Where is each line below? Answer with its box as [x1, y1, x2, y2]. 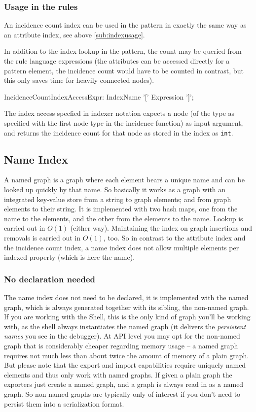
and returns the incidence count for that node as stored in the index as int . [4, 127, 233, 137]
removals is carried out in [4, 232, 81, 242]
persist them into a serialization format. [4, 398, 124, 409]
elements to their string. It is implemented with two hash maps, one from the [4, 204, 238, 214]
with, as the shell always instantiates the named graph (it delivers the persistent [4, 321, 246, 331]
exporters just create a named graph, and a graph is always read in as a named [4, 379, 244, 389]
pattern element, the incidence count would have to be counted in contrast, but [4, 65, 244, 75]
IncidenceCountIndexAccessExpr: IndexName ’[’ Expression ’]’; [4, 91, 194, 102]
